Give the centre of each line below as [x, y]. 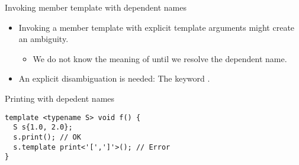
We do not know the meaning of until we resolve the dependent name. [160, 58]
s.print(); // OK [47, 137]
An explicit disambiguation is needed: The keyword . [114, 78]
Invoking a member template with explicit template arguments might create [157, 27]
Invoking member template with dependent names [96, 7]
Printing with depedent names [60, 98]
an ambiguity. [44, 39]
